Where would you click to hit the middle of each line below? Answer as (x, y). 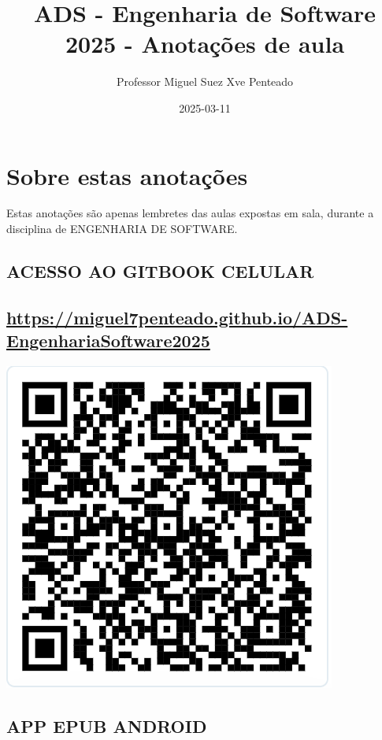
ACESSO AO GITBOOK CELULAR (160, 271)
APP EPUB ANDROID (107, 725)
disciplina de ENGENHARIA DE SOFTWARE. (122, 229)
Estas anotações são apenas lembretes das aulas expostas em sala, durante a (190, 213)
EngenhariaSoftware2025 (108, 340)
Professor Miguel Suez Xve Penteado (205, 81)
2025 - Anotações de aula (205, 44)
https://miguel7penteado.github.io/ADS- (177, 317)
